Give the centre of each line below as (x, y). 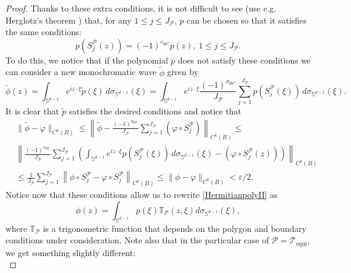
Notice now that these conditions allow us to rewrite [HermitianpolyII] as (142, 195)
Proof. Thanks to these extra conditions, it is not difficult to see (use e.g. (141, 8)
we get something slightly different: (71, 252)
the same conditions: (44, 32)
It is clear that (32, 110)
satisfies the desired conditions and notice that (155, 110)
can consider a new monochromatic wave (81, 72)
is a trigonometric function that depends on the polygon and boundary (175, 228)
